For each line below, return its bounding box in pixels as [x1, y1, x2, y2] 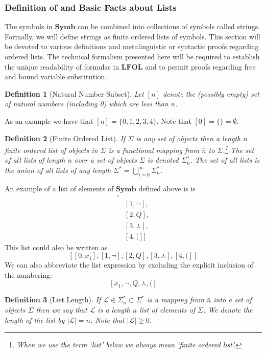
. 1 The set [223, 143, 254, 155]
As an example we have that [5, 115, 93, 126]
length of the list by [5, 314, 65, 325]
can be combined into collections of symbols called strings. [78, 21, 260, 32]
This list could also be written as [5, 241, 108, 252]
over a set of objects [74, 155, 137, 165]
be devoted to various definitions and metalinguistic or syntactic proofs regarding [5, 41, 259, 52]
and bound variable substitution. [5, 71, 107, 82]
